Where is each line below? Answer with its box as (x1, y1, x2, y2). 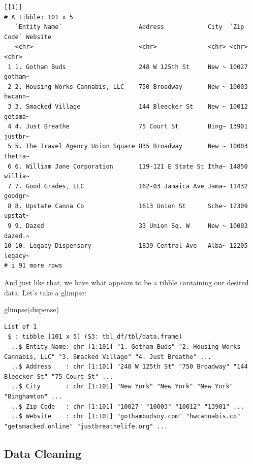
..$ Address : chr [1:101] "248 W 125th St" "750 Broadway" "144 (11, 363, 248, 371)
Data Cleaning (4, 445, 81, 461)
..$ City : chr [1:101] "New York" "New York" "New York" (11, 383, 234, 390)
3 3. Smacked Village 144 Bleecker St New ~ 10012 (8, 103, 248, 110)
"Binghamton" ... (4, 392, 62, 400)
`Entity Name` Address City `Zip (15, 23, 244, 31)
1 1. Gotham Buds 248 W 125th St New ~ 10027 (8, 63, 248, 71)
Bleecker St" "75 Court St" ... (4, 373, 113, 380)
